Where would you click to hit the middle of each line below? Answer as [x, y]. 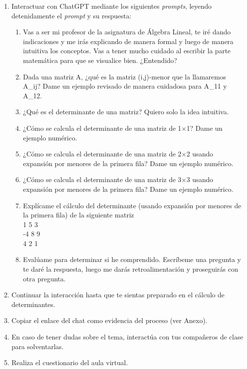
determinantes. [33, 304]
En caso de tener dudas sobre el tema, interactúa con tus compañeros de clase [127, 337]
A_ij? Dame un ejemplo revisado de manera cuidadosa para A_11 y [125, 86]
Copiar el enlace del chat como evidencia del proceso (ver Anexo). [109, 320]
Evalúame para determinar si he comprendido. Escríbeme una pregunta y [132, 259]
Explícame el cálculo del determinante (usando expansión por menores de [132, 205]
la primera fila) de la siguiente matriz [79, 215]
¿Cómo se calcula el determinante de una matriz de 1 [102, 128]
